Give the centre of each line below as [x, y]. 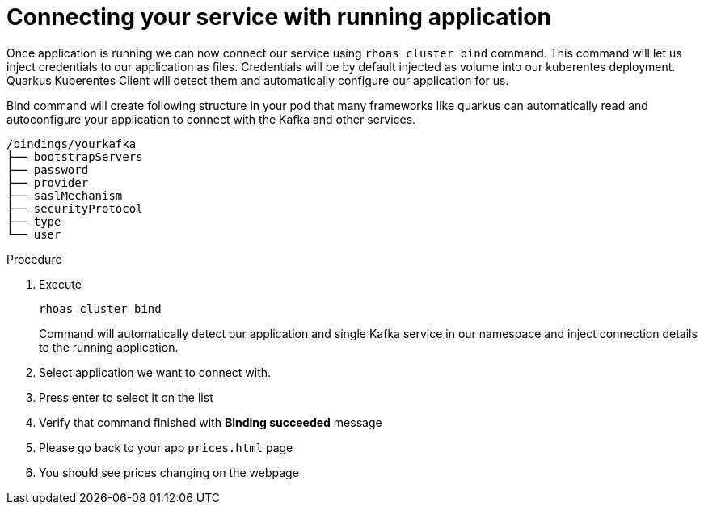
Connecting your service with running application [279, 17]
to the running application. [109, 347]
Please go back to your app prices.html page [166, 447]
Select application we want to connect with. [155, 372]
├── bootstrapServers [75, 156]
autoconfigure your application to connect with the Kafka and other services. [211, 119]
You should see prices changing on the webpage [169, 472]
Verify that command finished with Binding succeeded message [211, 422]
